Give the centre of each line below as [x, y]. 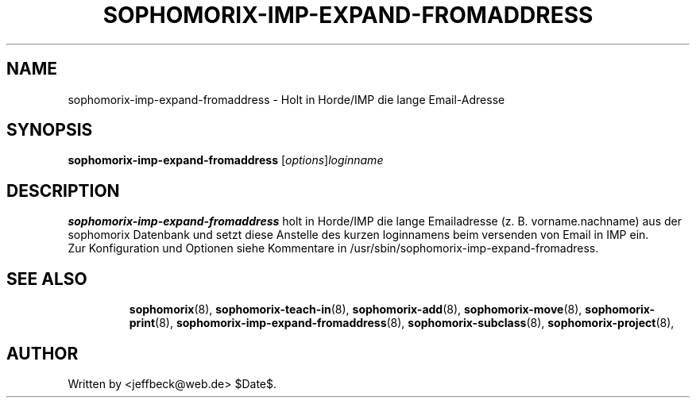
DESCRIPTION [63, 190]
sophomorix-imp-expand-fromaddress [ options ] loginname [226, 160]
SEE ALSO [47, 279]
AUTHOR [43, 353]
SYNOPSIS [50, 130]
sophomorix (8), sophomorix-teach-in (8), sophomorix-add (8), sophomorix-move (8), [356, 310]
